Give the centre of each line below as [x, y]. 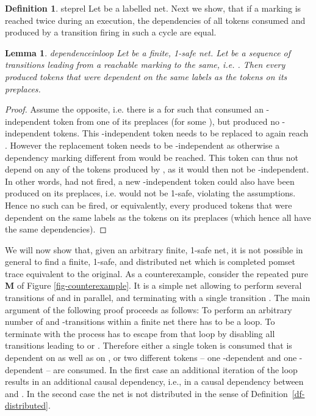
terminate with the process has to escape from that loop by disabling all [140, 333]
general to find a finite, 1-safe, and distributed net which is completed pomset [150, 262]
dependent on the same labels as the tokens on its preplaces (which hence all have [158, 217]
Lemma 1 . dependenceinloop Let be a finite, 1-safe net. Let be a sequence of [148, 52]
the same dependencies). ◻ [56, 229]
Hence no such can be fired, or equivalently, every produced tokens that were [149, 205]
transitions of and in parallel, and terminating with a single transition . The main [158, 298]
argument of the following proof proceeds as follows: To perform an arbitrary [149, 309]
